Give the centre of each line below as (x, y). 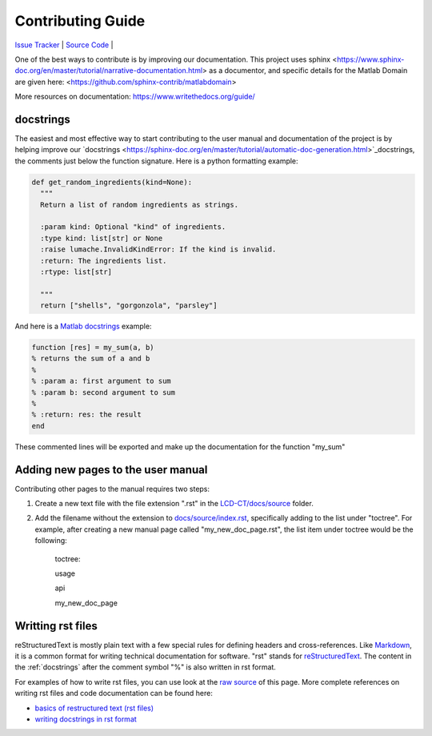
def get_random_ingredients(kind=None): (112, 182)
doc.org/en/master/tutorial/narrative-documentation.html (109, 70)
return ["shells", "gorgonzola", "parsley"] (129, 306)
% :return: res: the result (86, 415)
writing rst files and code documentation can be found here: (114, 694)
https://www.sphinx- (370, 59)
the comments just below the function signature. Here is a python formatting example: (157, 161)
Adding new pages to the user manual (111, 470)
